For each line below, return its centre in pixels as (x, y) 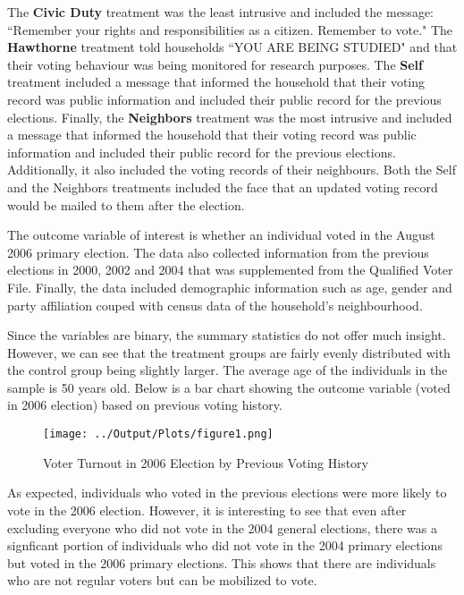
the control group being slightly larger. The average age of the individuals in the (228, 370)
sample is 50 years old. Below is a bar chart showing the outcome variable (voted (229, 387)
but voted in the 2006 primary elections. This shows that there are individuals (222, 562)
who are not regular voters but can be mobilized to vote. (162, 580)
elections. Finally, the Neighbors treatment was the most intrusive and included (230, 117)
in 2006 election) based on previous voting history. (145, 405)
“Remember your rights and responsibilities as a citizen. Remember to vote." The (230, 29)
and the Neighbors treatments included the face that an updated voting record (223, 187)
